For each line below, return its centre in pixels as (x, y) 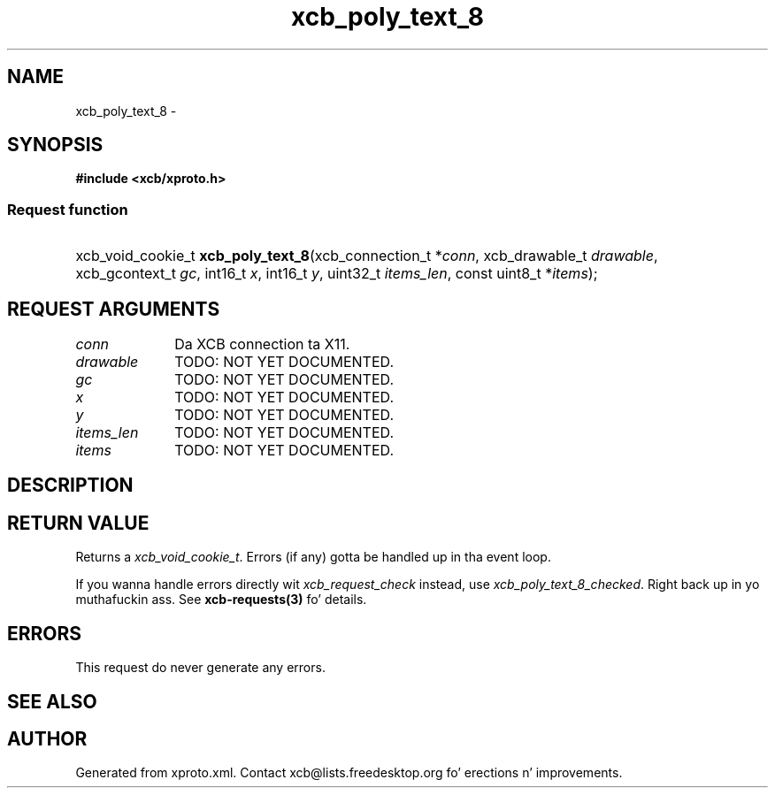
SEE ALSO (52, 701)
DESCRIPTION (70, 485)
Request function (68, 209)
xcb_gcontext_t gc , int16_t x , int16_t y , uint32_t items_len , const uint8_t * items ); (337, 274)
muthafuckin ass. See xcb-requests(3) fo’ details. (221, 600)
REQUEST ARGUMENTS (114, 309)
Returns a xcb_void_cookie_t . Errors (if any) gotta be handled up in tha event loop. (313, 557)
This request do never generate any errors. (200, 668)
